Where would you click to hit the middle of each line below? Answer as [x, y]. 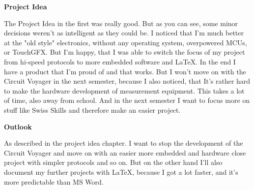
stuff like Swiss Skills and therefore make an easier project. [92, 110]
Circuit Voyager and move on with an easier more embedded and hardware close [125, 152]
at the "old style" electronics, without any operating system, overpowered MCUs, [126, 42]
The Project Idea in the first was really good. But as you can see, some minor [121, 23]
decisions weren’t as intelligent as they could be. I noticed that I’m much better [124, 33]
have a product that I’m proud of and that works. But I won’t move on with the [125, 71]
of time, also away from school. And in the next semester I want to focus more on [127, 100]
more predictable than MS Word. [54, 181]
